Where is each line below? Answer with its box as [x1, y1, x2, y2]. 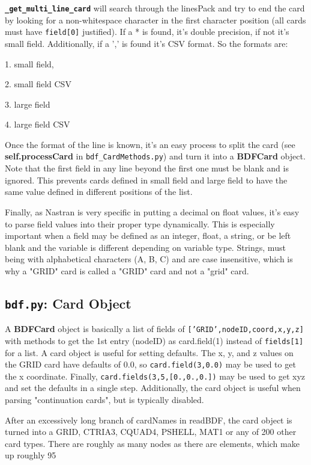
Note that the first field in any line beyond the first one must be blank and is [5, 162, 289, 174]
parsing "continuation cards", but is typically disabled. [5, 393, 204, 406]
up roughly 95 [5, 449, 56, 461]
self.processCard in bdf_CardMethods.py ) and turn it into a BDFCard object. [5, 150, 306, 162]
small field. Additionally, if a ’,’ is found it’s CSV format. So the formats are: [5, 37, 288, 49]
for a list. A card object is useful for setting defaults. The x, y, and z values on [5, 346, 294, 359]
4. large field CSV [5, 118, 70, 131]
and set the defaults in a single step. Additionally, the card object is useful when [5, 381, 301, 394]
